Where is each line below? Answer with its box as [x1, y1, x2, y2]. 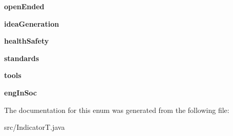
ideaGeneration [4, 18, 59, 29]
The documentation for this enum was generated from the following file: [4, 104, 229, 115]
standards [4, 52, 39, 63]
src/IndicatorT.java [4, 122, 65, 132]
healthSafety [4, 35, 49, 46]
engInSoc [4, 87, 37, 98]
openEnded [4, 1, 45, 11]
